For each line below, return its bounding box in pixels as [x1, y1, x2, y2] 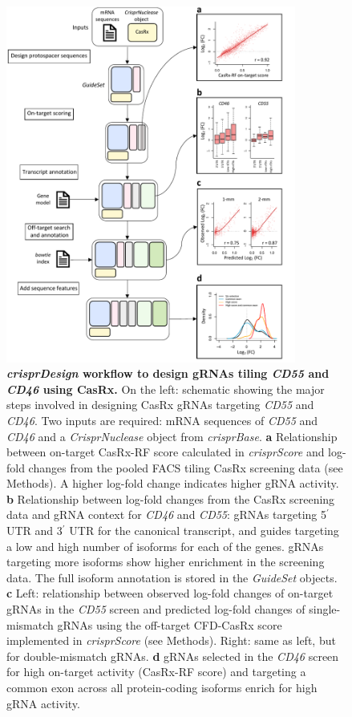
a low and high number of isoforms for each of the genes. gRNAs [6, 537, 324, 554]
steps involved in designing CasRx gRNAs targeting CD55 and [6, 396, 314, 413]
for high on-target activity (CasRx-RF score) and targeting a [6, 663, 306, 680]
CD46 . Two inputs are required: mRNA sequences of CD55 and [6, 411, 318, 428]
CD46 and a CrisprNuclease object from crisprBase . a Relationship [6, 427, 338, 444]
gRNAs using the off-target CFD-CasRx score [57, 616, 282, 633]
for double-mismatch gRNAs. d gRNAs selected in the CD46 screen [6, 647, 339, 664]
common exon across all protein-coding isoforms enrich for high [6, 679, 318, 696]
